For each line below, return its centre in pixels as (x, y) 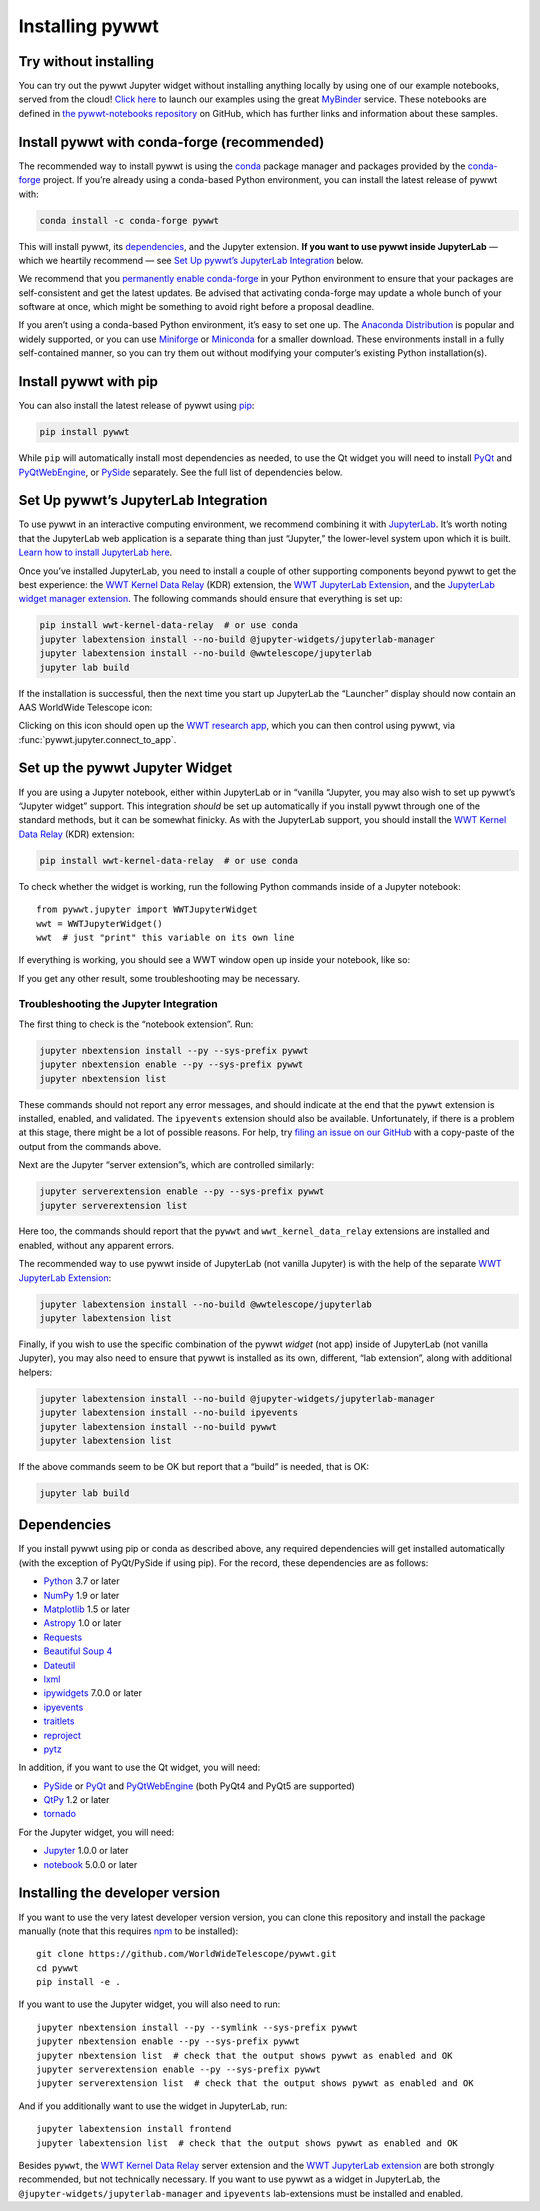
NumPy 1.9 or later (81, 1595)
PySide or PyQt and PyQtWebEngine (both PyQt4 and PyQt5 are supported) (199, 1786)
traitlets (59, 1721)
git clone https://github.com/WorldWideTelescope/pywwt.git (186, 1954)
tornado (60, 1814)
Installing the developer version (119, 1893)
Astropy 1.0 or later (82, 1623)
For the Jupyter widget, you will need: (96, 1832)
